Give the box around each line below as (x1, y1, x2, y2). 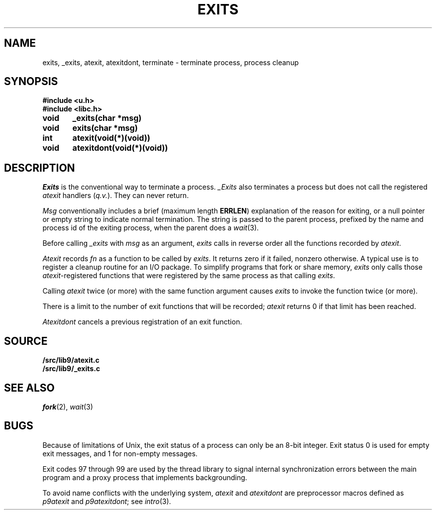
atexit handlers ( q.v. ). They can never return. (42, 191, 189, 200)
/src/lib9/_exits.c (42, 364, 101, 373)
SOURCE (4, 334, 48, 347)
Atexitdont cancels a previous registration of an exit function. (42, 317, 242, 326)
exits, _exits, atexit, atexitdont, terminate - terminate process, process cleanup (42, 58, 299, 67)
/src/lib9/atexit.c (42, 356, 100, 365)
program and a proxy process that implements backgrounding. (42, 473, 247, 482)
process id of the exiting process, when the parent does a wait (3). (42, 223, 259, 232)
